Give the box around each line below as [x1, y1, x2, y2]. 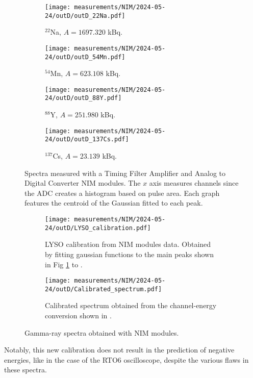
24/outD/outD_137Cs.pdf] [45, 136, 129, 143]
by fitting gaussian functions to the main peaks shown [45, 248, 214, 259]
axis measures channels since [149, 178, 239, 188]
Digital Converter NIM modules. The [24, 178, 141, 188]
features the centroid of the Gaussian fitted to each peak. [24, 197, 203, 208]
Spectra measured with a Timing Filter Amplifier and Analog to [24, 167, 226, 178]
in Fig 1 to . [45, 259, 83, 269]
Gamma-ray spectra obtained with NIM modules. [24, 327, 179, 338]
